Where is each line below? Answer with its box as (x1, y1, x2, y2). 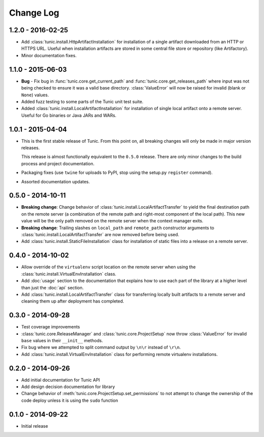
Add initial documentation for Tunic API (21, 377, 100, 383)
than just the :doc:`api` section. (21, 284, 84, 290)
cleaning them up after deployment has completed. (21, 298, 124, 304)
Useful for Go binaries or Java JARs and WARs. (21, 112, 117, 118)
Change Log (9, 7, 60, 18)
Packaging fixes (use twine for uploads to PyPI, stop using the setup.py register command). (21, 170, 213, 175)
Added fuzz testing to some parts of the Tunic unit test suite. (21, 98, 144, 105)
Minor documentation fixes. (21, 52, 77, 58)
